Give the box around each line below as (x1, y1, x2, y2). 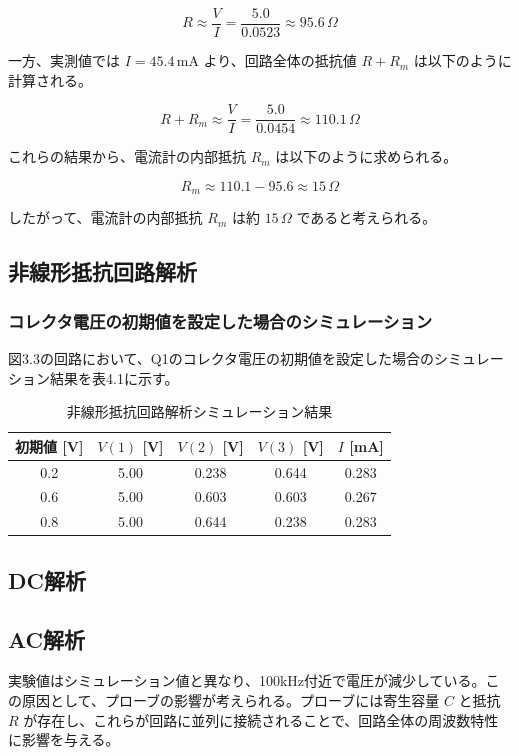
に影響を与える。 (8, 729, 120, 750)
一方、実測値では (8, 50, 120, 71)
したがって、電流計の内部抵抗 (8, 207, 203, 228)
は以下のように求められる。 (275, 146, 458, 167)
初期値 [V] (15, 435, 84, 456)
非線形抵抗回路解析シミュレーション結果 (66, 401, 333, 422)
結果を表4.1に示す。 (49, 367, 179, 388)
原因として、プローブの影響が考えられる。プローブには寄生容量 (21, 689, 440, 710)
